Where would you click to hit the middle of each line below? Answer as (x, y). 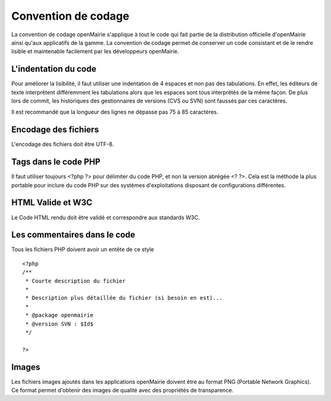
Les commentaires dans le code (73, 235)
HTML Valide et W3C (52, 203)
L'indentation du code (54, 69)
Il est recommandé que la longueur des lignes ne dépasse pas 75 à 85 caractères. (115, 112)
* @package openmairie (59, 315)
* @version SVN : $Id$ (59, 324)
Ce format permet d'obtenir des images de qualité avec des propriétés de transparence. (123, 391)
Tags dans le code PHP (56, 162)
